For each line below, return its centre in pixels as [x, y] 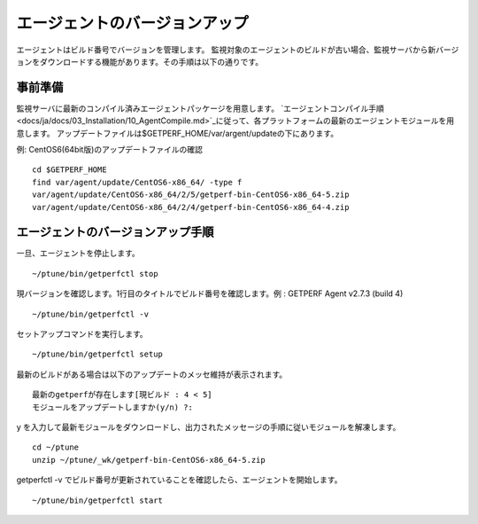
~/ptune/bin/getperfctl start [98, 500]
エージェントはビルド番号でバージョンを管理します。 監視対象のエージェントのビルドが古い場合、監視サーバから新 [226, 50]
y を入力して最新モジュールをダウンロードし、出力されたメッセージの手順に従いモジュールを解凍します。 [208, 427]
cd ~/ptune [56, 447]
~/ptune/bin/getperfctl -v [91, 314]
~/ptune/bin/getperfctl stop [95, 274]
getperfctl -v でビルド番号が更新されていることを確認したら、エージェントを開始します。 [179, 480]
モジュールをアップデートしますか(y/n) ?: [113, 407]
